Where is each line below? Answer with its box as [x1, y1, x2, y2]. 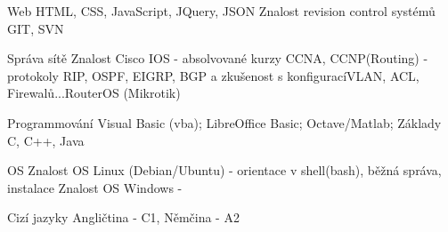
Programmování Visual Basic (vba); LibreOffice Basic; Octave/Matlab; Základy [7, 113, 442, 132]
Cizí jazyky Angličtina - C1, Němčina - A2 [7, 208, 240, 227]
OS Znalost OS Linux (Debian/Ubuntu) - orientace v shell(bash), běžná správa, [7, 161, 442, 180]
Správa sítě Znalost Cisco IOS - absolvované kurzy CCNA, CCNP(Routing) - [7, 49, 428, 68]
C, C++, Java [7, 131, 85, 149]
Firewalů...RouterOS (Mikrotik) [7, 84, 181, 102]
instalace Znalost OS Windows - [7, 178, 183, 196]
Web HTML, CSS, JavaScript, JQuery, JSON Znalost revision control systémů [7, 2, 436, 20]
